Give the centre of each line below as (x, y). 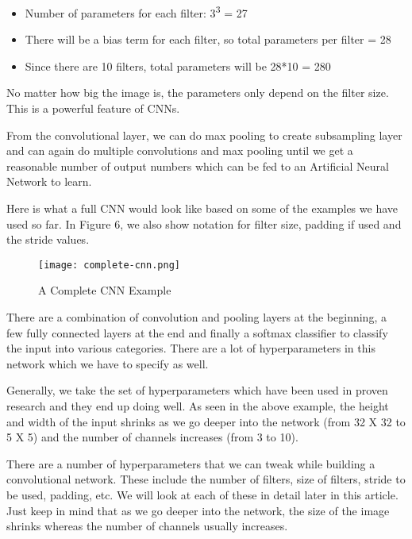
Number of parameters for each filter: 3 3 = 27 (136, 12)
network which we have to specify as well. (108, 363)
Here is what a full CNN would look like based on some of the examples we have (202, 208)
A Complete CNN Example (105, 290)
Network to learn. (49, 181)
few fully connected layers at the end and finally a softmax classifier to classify (197, 332)
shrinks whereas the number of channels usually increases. (147, 526)
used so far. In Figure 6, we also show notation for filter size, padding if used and (204, 223)
